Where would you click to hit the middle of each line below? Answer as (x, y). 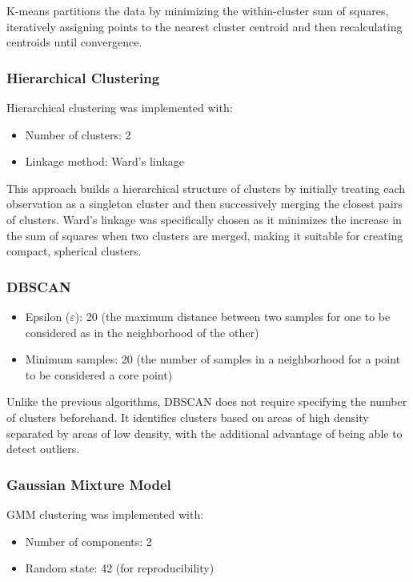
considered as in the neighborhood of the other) (142, 332)
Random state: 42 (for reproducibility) (120, 568)
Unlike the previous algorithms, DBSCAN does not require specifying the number (207, 401)
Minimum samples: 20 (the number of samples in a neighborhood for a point (213, 359)
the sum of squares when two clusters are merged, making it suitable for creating (205, 235)
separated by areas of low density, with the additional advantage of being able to (204, 433)
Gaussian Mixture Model (89, 484)
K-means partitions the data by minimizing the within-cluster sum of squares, (198, 10)
